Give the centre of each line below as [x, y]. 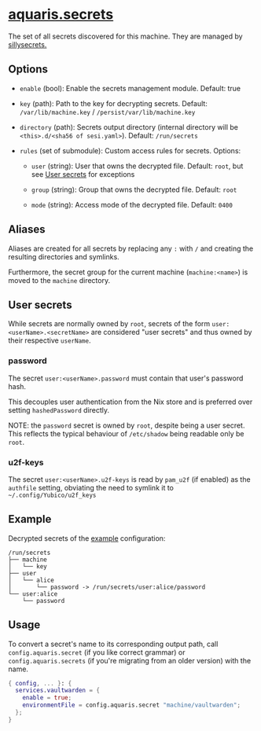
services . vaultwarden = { [58, 691]
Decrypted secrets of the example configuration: [87, 538]
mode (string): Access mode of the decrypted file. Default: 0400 [132, 204]
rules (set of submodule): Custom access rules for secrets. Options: [130, 150]
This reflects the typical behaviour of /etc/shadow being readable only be [126, 433]
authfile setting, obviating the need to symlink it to [91, 487]
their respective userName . [50, 340]
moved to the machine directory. [59, 280]
